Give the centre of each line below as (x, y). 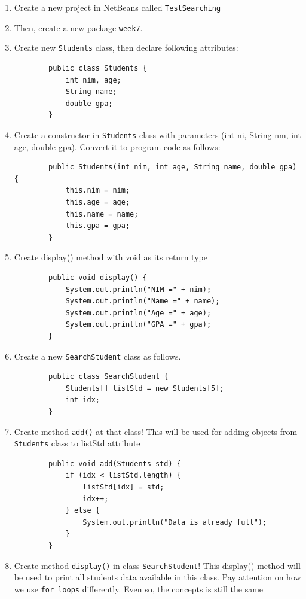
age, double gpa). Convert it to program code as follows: (117, 146)
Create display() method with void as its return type (111, 257)
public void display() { (98, 277)
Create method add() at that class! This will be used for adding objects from (156, 431)
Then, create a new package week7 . (78, 27)
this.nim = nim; (98, 191)
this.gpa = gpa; (98, 226)
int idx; (82, 400)
